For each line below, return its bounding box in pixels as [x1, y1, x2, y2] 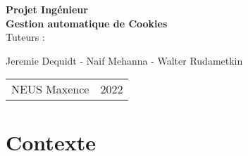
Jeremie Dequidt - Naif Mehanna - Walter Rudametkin [6, 53, 243, 67]
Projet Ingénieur [6, 2, 88, 16]
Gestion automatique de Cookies [6, 15, 168, 30]
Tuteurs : [6, 30, 45, 44]
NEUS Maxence [11, 81, 89, 98]
